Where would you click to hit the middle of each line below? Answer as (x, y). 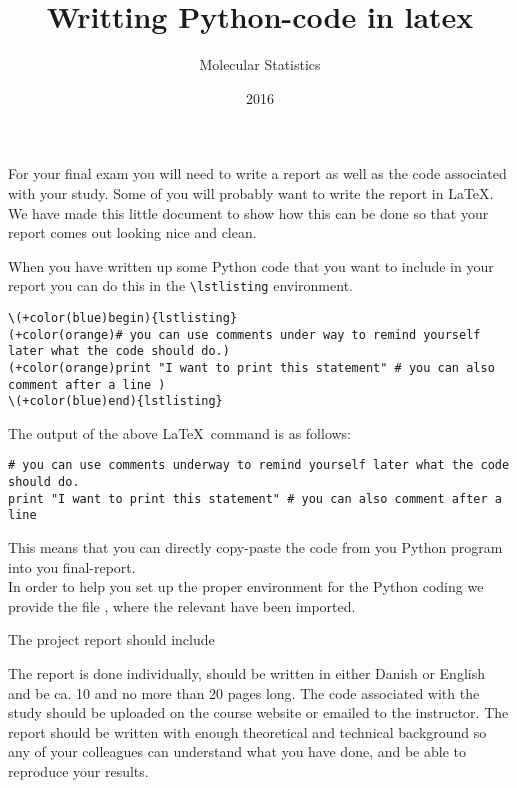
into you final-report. (72, 566)
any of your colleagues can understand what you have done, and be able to (237, 751)
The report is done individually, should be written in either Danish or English (246, 673)
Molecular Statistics (260, 64)
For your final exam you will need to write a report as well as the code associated (257, 173)
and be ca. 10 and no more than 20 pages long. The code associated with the (244, 692)
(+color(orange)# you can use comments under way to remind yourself (244, 334)
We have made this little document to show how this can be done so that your (248, 212)
